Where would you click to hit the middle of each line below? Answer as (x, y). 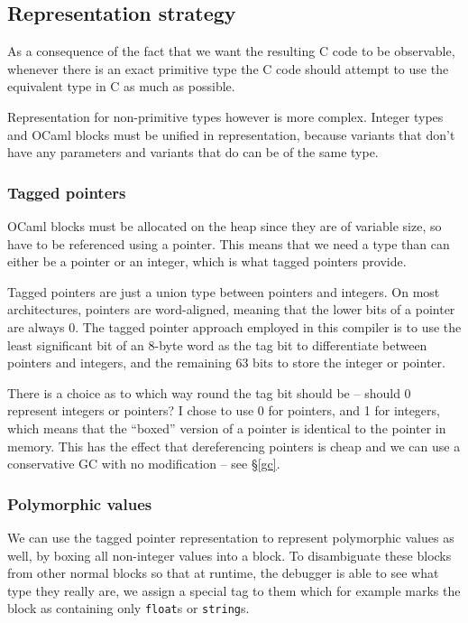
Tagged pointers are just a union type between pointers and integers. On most (224, 291)
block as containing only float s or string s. (128, 608)
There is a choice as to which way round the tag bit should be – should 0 (209, 392)
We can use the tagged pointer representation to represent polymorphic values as (231, 537)
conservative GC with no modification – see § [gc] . (144, 464)
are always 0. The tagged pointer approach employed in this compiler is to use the (234, 326)
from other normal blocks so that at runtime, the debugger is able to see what (223, 573)
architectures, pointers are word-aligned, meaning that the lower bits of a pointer (231, 309)
